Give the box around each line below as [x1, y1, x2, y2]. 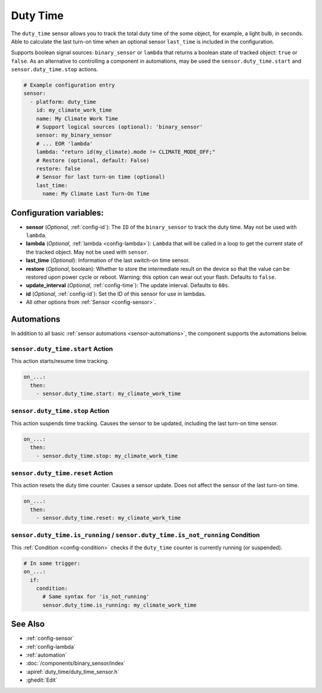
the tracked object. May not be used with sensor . [26, 248, 149, 255]
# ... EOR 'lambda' [36, 140, 94, 147]
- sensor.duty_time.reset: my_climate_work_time [36, 515, 181, 521]
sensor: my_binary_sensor [36, 132, 112, 138]
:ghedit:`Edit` [26, 676, 58, 683]
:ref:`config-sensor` [26, 635, 75, 642]
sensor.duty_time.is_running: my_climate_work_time [42, 602, 197, 608]
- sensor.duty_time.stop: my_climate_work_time [36, 452, 178, 459]
